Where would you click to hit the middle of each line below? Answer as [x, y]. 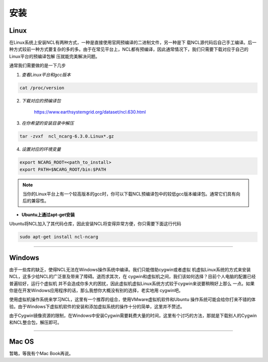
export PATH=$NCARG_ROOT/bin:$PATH [63, 169]
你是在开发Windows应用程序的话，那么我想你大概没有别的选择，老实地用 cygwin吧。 [96, 290]
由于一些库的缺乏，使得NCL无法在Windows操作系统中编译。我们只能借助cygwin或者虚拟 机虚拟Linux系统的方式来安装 [130, 269]
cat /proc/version [42, 88]
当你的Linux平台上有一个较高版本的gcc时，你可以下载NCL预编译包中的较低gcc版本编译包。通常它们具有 [129, 194]
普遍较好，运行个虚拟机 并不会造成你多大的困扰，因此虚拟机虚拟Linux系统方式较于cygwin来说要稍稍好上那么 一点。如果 [132, 284]
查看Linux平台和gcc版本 [46, 74]
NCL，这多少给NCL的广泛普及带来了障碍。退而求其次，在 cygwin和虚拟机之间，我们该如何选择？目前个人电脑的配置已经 [133, 277]
